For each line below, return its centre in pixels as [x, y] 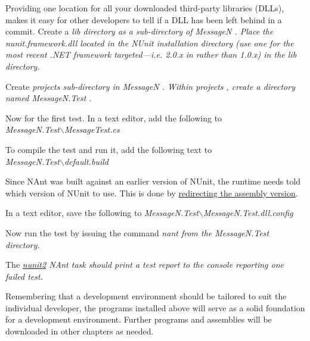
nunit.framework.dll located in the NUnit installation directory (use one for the [150, 43]
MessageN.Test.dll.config [248, 213]
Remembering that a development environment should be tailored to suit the [146, 296]
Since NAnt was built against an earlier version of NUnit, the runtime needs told [153, 181]
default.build [86, 161]
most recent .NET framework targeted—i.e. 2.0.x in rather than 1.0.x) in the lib [151, 54]
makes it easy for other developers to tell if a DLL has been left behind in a [144, 19]
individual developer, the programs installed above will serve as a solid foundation [155, 307]
